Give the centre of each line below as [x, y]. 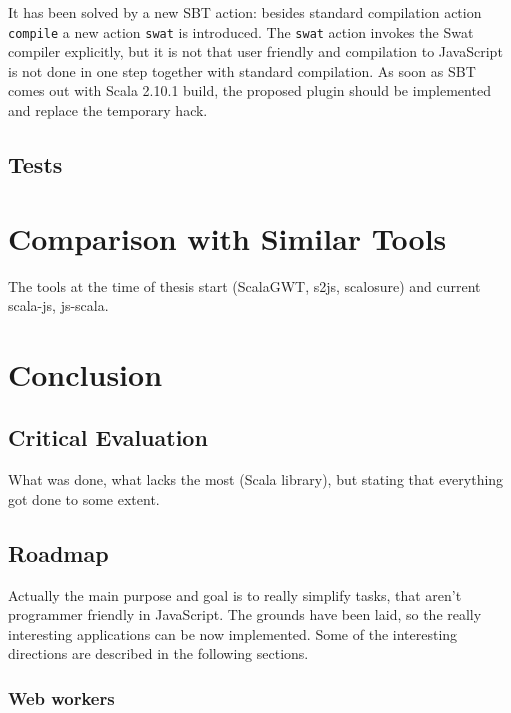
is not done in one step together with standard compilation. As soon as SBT [242, 70]
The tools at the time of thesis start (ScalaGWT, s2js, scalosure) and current [244, 285]
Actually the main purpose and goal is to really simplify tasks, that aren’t [235, 594]
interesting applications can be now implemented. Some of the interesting [233, 633]
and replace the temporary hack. [108, 110]
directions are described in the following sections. [158, 653]
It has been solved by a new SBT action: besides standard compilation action [245, 12]
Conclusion [85, 373]
